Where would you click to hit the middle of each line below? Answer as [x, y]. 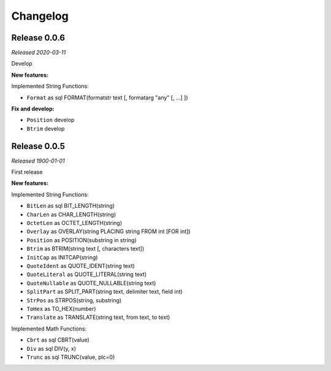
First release [27, 172]
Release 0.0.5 [38, 146]
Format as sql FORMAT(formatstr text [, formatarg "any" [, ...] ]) [107, 98]
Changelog [40, 16]
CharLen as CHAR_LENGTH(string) [71, 214]
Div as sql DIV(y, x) [51, 348]
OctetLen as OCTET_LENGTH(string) [74, 223]
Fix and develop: [33, 109]
